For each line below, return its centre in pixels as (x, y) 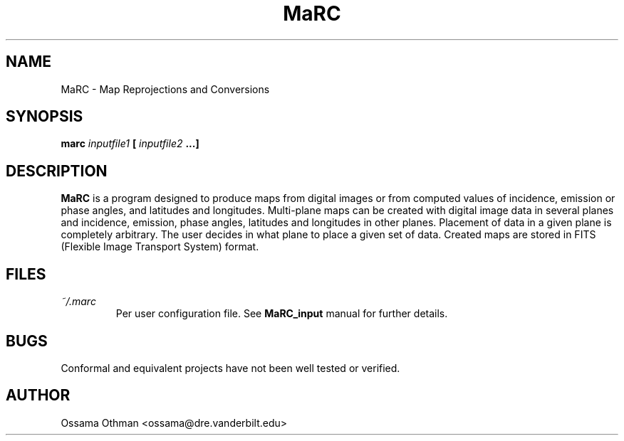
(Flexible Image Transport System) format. (160, 247)
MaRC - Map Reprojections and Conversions (165, 89)
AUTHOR (38, 395)
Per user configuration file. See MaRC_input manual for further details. (282, 314)
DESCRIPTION (57, 171)
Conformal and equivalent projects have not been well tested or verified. (230, 368)
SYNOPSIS (45, 117)
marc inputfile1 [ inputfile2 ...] (130, 144)
